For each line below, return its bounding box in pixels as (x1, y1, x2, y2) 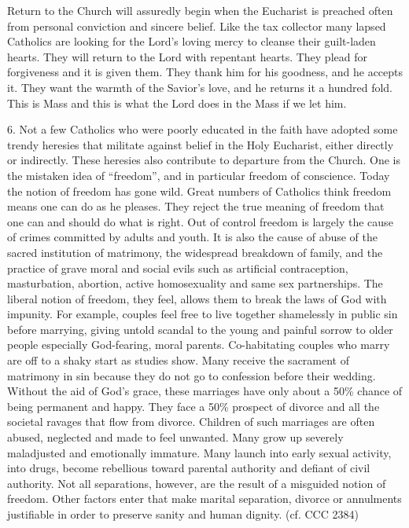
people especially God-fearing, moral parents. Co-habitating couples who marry (7, 336, 390, 353)
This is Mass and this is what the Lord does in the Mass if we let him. (7, 94, 347, 111)
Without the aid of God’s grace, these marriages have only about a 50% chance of (7, 383, 403, 399)
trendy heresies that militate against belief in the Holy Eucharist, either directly (7, 136, 394, 152)
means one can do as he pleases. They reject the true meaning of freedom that (7, 198, 385, 214)
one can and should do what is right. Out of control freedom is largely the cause (7, 213, 393, 229)
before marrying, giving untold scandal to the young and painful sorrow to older (7, 321, 393, 337)
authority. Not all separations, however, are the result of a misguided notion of (7, 475, 386, 491)
